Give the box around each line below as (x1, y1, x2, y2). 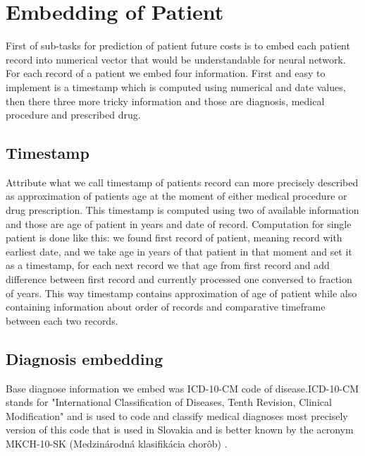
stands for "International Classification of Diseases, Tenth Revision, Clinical (6, 395, 332, 409)
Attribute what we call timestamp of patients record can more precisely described (6, 174, 359, 189)
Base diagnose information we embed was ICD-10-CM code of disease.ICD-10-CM (6, 380, 359, 395)
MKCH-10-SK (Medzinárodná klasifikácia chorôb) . (6, 436, 228, 450)
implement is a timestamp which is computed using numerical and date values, (6, 79, 346, 94)
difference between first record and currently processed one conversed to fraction (6, 272, 352, 287)
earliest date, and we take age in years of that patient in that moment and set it (6, 244, 352, 258)
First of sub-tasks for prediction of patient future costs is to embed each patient (6, 38, 350, 53)
